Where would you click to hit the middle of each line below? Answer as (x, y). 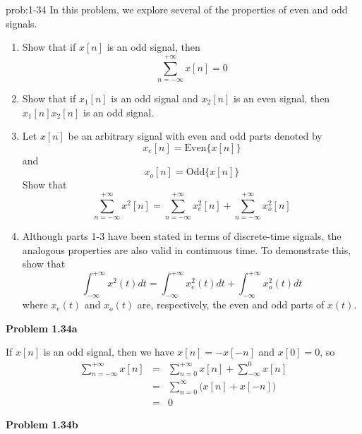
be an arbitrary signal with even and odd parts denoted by (195, 136)
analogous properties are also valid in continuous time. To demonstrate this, (187, 249)
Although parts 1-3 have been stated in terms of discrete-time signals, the (182, 236)
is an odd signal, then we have (109, 352)
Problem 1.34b (42, 424)
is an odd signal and (155, 98)
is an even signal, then (282, 98)
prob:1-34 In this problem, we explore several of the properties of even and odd (177, 9)
